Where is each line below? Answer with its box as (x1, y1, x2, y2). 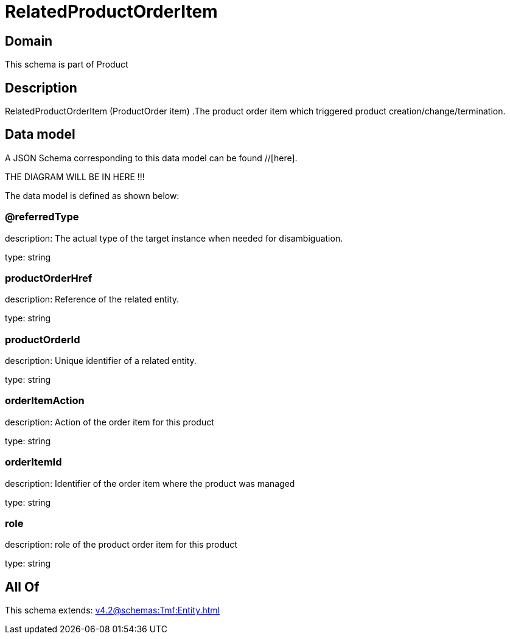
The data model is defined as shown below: (5, 190, 180, 201)
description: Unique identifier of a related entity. (5, 355, 197, 366)
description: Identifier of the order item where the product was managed (5, 478, 295, 489)
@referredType (5, 211, 79, 223)
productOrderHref (5, 271, 93, 284)
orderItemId (5, 456, 62, 469)
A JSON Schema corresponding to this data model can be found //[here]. (5, 152, 298, 163)
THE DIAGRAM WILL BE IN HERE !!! (5, 171, 145, 182)
